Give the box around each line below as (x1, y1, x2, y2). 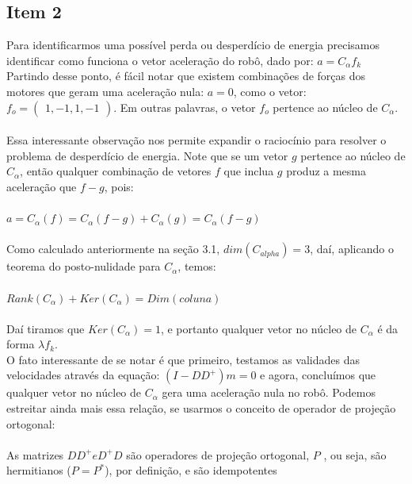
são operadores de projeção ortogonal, (126, 446, 310, 463)
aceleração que (6, 178, 77, 194)
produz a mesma (286, 163, 367, 179)
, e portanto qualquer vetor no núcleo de (160, 320, 357, 336)
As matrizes (6, 446, 64, 463)
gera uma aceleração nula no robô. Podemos (162, 384, 376, 401)
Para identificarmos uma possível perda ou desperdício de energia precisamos (6, 36, 380, 53)
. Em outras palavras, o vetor (113, 98, 256, 115)
